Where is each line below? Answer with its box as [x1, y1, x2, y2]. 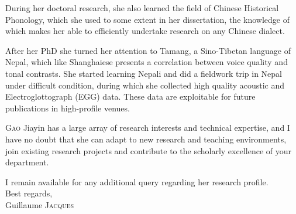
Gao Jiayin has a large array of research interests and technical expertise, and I [5, 121, 290, 134]
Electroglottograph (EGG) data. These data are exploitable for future [5, 90, 256, 103]
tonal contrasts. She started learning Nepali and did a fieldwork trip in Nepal [5, 67, 282, 79]
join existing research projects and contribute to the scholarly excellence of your [5, 144, 291, 157]
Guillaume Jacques [5, 198, 74, 210]
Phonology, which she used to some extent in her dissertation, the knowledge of [5, 13, 290, 25]
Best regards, [5, 187, 53, 199]
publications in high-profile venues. [5, 101, 130, 114]
